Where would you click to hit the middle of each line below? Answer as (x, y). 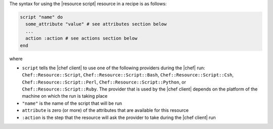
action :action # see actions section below (81, 38)
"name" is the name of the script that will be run (72, 103)
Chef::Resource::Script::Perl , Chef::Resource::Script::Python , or (104, 82)
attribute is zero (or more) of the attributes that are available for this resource (105, 110)
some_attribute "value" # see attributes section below (96, 24)
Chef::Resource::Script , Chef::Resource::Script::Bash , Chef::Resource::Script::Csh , (128, 75)
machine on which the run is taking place (65, 96)
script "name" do (41, 17)
